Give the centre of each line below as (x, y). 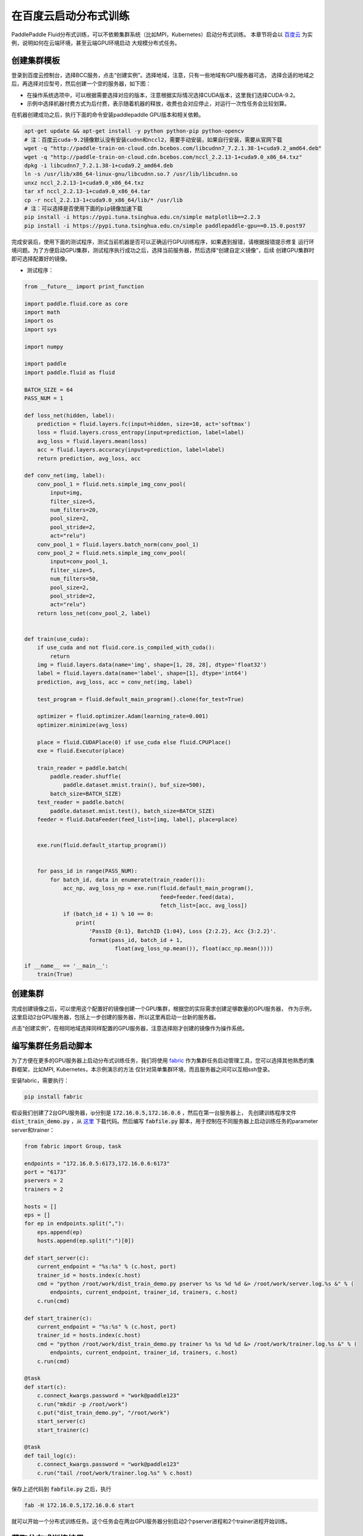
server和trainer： (33, 1130)
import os (39, 321)
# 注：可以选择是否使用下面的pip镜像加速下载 (83, 208)
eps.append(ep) (60, 1232)
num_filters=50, (75, 579)
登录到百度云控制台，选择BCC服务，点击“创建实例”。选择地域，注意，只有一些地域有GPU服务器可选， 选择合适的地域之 (163, 75)
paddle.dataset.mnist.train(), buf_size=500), (134, 785)
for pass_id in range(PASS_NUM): (87, 871)
